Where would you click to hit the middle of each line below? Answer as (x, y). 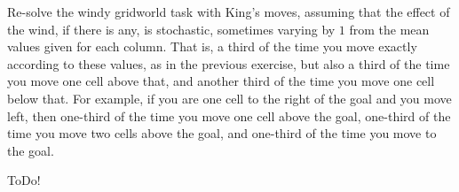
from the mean (389, 29)
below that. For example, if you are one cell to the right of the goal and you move (229, 98)
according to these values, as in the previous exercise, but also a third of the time (229, 63)
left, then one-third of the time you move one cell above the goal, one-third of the (229, 115)
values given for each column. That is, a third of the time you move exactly (212, 46)
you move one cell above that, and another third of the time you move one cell (221, 81)
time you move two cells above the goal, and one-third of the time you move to (222, 133)
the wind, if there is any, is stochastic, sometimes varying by (171, 29)
